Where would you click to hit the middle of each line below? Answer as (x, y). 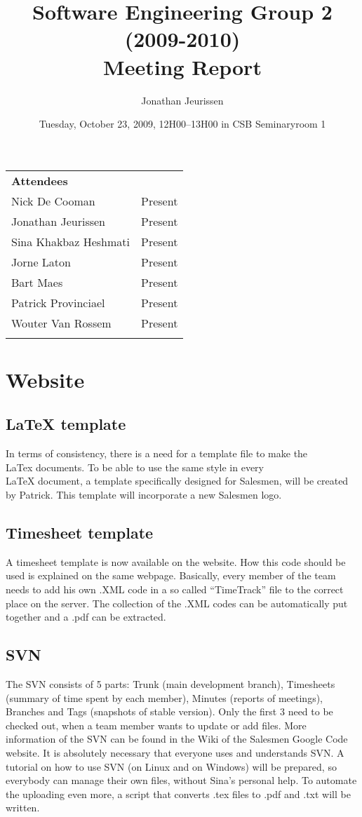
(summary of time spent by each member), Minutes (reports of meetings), (165, 697)
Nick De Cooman (53, 201)
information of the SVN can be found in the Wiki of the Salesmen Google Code (177, 739)
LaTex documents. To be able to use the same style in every (135, 467)
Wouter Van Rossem (61, 323)
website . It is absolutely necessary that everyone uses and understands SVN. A (175, 752)
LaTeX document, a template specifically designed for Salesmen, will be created (177, 481)
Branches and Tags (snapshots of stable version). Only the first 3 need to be (169, 711)
